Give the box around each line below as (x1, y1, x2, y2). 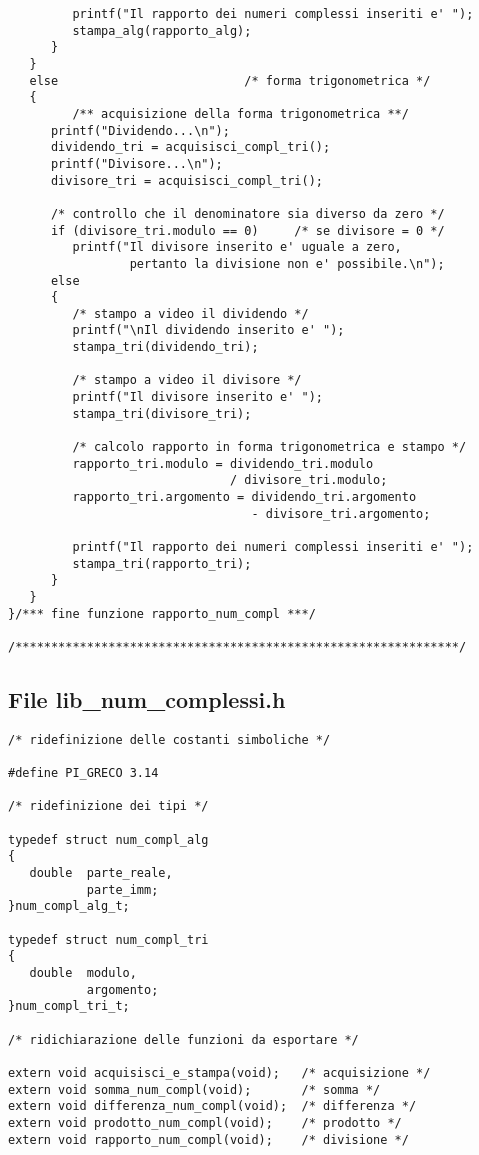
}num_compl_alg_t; (8, 899, 130, 914)
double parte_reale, (29, 866, 173, 881)
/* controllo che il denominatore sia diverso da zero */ (50, 206, 445, 221)
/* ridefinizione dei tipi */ (8, 799, 209, 814)
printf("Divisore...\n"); (50, 156, 223, 171)
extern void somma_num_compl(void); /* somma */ (8, 1082, 381, 1097)
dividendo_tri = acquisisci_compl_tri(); (50, 140, 331, 155)
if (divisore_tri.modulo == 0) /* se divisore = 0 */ (50, 223, 445, 238)
